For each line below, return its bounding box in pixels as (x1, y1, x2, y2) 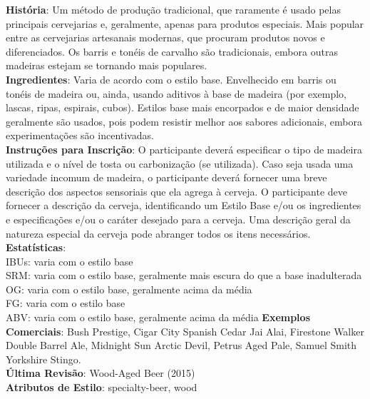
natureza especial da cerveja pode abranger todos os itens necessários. (6, 226, 311, 241)
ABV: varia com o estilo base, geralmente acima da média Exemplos (6, 310, 310, 325)
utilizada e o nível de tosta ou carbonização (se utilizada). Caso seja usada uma (6, 156, 354, 171)
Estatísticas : (6, 240, 66, 255)
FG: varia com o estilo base (6, 296, 125, 310)
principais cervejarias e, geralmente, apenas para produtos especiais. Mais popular (6, 16, 364, 31)
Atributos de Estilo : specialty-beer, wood (6, 380, 197, 395)
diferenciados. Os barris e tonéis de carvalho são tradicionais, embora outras (6, 44, 338, 59)
